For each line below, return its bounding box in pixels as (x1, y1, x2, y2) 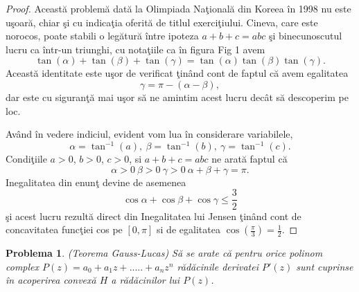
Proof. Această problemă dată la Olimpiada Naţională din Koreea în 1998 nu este (6, 1, 351, 15)
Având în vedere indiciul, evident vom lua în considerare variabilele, (6, 127, 293, 141)
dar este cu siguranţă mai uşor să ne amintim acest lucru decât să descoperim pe (6, 89, 349, 104)
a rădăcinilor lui (111, 273, 180, 287)
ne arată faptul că (211, 152, 288, 166)
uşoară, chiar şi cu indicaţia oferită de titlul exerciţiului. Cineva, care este (6, 15, 318, 29)
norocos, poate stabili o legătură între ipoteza (6, 28, 199, 43)
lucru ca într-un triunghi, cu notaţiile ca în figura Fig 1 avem (6, 42, 265, 56)
